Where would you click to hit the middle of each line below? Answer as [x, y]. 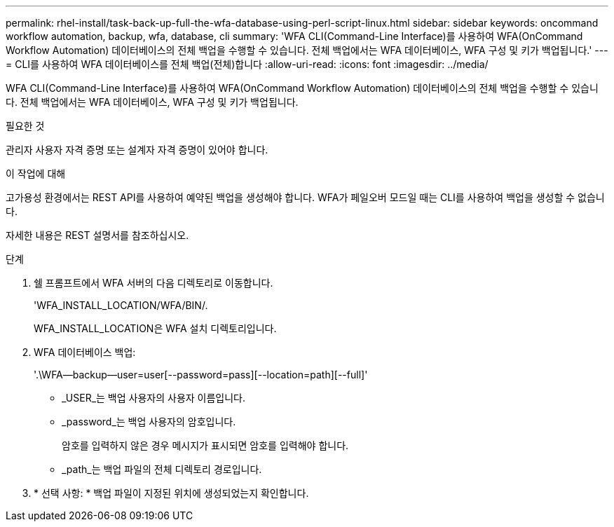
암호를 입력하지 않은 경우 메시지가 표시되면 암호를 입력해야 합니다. [205, 445]
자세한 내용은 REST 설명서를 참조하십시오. [97, 235]
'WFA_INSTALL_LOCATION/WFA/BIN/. [121, 305]
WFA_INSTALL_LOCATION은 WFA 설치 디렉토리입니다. [155, 328]
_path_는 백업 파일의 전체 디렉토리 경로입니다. [162, 469]
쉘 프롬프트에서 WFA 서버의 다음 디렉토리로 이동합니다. [153, 283]
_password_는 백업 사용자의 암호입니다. [149, 422]
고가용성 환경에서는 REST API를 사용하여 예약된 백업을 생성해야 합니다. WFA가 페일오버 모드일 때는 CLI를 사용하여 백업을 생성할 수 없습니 [305, 197]
